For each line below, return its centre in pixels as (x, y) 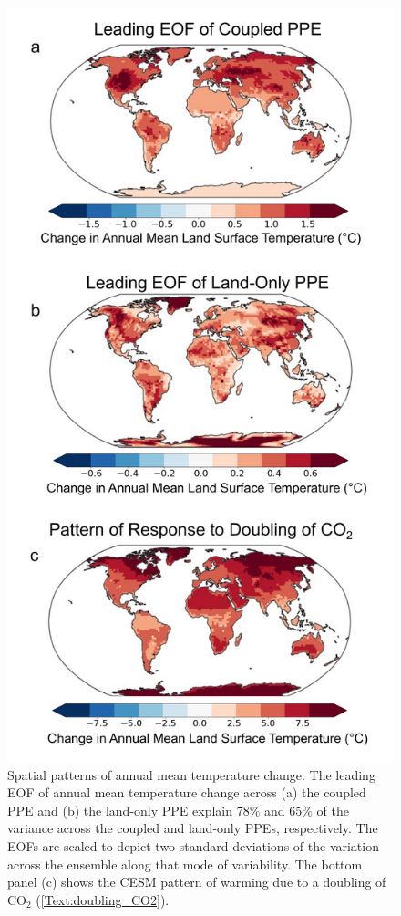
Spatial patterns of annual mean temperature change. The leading (191, 774)
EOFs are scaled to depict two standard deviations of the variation (193, 845)
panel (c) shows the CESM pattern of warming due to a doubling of (197, 882)
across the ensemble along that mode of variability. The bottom (185, 864)
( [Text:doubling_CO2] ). (103, 899)
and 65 (283, 810)
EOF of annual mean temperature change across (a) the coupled (187, 792)
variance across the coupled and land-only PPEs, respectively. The (193, 828)
